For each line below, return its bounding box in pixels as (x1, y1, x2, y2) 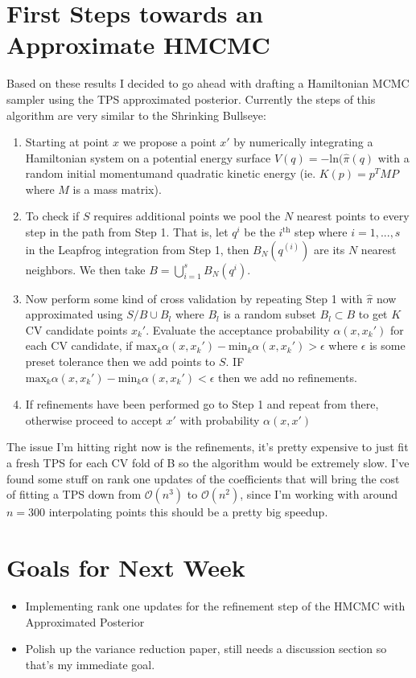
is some (369, 337, 406, 354)
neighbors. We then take (25, 261, 146, 277)
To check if (25, 208, 80, 224)
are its (314, 240, 345, 257)
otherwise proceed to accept (25, 411, 163, 428)
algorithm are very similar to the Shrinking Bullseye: (6, 106, 266, 123)
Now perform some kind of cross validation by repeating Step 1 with (25, 290, 363, 306)
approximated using (25, 306, 123, 323)
